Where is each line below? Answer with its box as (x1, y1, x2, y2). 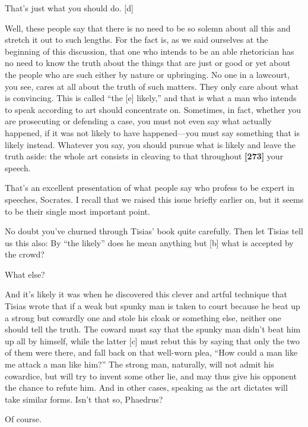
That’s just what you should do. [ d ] (5, 2, 134, 14)
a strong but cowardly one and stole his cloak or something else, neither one (5, 311, 281, 324)
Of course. (5, 413, 42, 425)
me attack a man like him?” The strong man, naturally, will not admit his (5, 358, 274, 371)
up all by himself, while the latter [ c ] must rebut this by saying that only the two (5, 334, 300, 347)
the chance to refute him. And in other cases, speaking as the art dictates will (5, 381, 288, 394)
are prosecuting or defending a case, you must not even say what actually (5, 115, 272, 127)
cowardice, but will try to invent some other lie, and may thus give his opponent (5, 369, 297, 382)
